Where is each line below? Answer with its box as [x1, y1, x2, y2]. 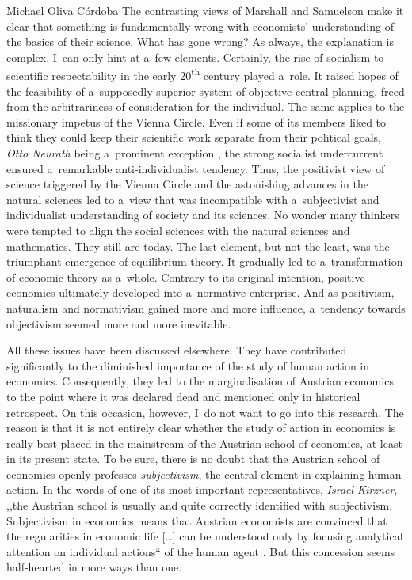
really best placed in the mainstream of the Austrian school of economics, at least [6, 434, 402, 451]
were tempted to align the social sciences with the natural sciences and [6, 222, 350, 238]
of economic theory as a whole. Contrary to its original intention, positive [6, 268, 365, 285]
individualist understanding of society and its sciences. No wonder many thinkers [6, 207, 399, 223]
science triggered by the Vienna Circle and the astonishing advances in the [6, 176, 368, 192]
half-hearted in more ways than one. [6, 559, 182, 575]
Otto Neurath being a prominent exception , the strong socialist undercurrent [6, 145, 383, 161]
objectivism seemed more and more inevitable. [6, 315, 231, 332]
